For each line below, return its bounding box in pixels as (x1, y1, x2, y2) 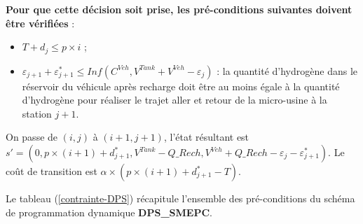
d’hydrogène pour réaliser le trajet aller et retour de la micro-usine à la (22, 92, 327, 107)
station (22, 106, 52, 120)
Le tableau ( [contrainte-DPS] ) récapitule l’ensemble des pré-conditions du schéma (6, 191, 355, 206)
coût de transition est (6, 164, 97, 178)
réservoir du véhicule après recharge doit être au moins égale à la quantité (22, 78, 340, 93)
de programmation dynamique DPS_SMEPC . (6, 204, 212, 219)
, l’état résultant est (163, 129, 249, 144)
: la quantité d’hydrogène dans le (217, 63, 357, 78)
